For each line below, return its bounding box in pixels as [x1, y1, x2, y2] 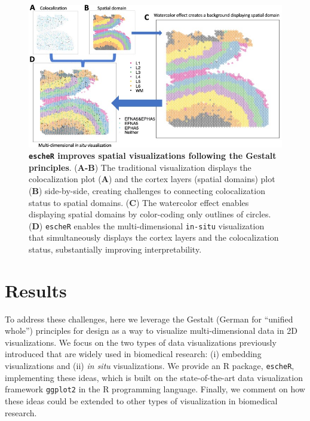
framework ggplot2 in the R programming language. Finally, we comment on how [5, 383, 305, 395]
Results [5, 278, 67, 302]
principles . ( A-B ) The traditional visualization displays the [29, 161, 251, 173]
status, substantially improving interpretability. [29, 242, 202, 255]
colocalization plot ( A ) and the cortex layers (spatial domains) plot [29, 173, 275, 185]
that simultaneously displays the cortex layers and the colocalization [29, 231, 279, 244]
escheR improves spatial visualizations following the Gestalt [29, 149, 277, 162]
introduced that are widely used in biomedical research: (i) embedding [5, 348, 262, 360]
